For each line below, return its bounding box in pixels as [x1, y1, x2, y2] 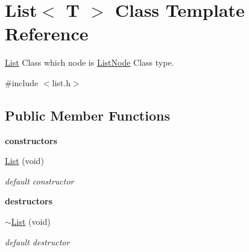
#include [5, 76, 39, 89]
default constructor [5, 174, 74, 187]
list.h [52, 76, 71, 89]
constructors [5, 134, 57, 146]
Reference [5, 21, 89, 46]
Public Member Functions [5, 106, 170, 124]
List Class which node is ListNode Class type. [5, 56, 174, 69]
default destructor [5, 235, 70, 248]
